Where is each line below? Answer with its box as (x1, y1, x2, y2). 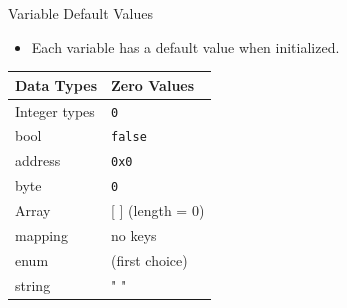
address (15, 150, 61, 171)
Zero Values (111, 74, 195, 95)
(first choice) (111, 249, 188, 270)
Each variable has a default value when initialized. (31, 36, 340, 57)
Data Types (15, 74, 97, 95)
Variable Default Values (8, 3, 153, 23)
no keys (111, 225, 157, 245)
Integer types (15, 100, 95, 121)
